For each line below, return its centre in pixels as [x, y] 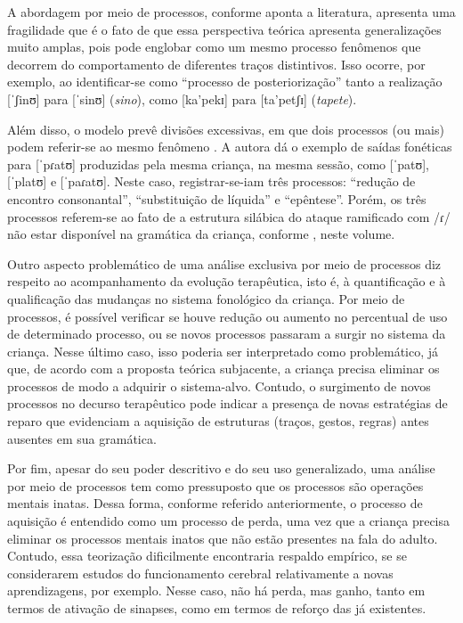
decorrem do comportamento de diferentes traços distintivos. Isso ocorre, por [216, 64]
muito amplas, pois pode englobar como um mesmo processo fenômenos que [214, 47]
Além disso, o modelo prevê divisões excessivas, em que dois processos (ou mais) [226, 129]
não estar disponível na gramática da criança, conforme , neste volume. [201, 234]
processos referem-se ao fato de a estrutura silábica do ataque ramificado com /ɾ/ [229, 216]
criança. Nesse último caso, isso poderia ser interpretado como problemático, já [223, 351]
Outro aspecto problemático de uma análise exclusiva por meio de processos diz [224, 263]
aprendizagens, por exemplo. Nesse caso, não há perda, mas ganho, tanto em [216, 590]
